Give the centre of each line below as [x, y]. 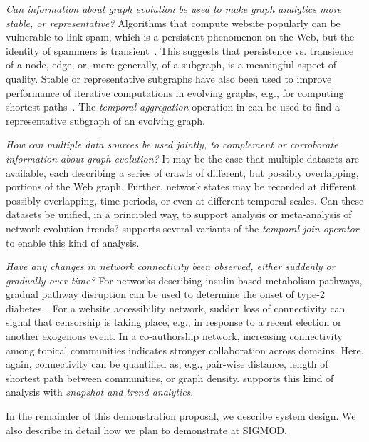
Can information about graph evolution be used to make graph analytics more [174, 9]
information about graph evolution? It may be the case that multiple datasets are [183, 158]
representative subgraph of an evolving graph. [105, 120]
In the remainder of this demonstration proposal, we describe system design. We [181, 416]
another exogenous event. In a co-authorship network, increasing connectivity [174, 336]
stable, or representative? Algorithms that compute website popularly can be [173, 22]
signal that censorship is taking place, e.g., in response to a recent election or [174, 322]
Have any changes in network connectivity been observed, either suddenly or [171, 266]
